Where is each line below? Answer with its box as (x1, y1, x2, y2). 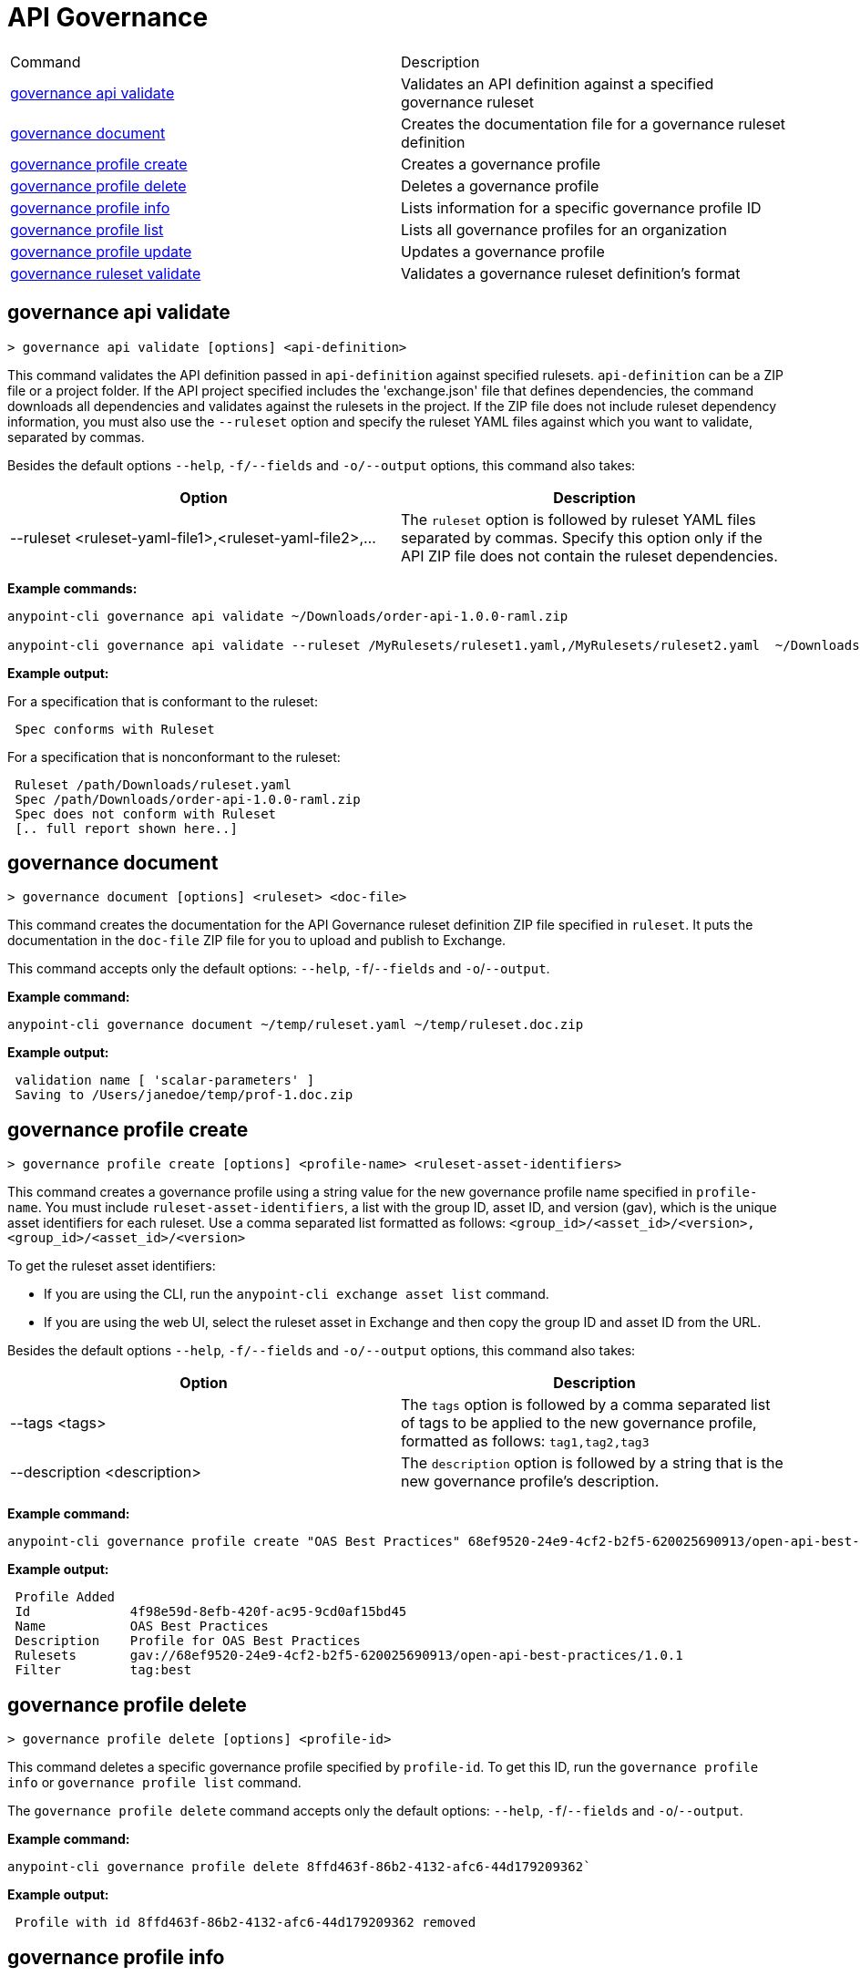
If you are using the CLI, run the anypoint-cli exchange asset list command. (44, 1286, 549, 1302)
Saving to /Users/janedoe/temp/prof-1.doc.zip (15, 1087, 353, 1103)
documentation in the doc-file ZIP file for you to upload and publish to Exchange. (7, 932, 507, 949)
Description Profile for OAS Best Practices (15, 1633, 361, 1649)
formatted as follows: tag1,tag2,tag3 (401, 1432, 650, 1451)
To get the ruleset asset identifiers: (7, 1258, 216, 1274)
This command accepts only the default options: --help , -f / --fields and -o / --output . (7, 961, 550, 977)
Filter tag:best (15, 1662, 192, 1678)
